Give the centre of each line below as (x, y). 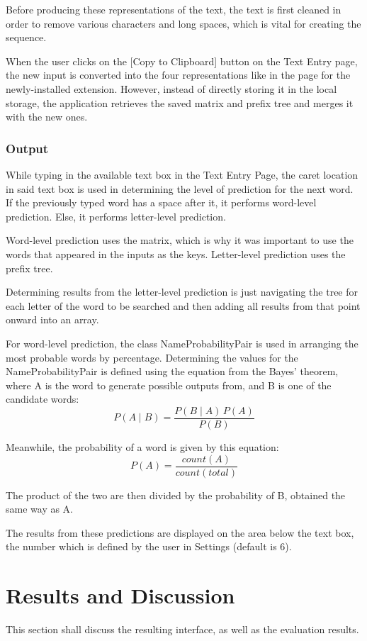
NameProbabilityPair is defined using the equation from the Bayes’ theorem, (172, 371)
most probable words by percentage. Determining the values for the (152, 357)
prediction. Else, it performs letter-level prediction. (116, 216)
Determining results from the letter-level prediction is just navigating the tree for (182, 292)
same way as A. (40, 509)
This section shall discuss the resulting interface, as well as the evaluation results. (182, 629)
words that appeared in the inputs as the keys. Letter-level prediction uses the (176, 253)
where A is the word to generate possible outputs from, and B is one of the (169, 385)
